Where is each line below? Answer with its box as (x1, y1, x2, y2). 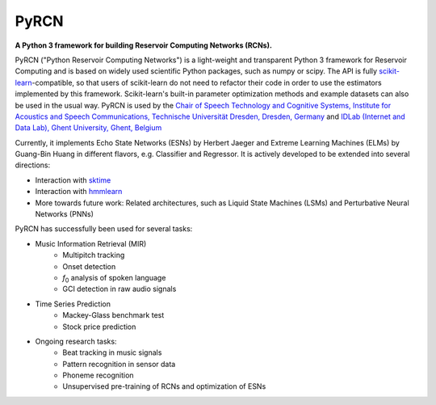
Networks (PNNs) (35, 209, 94, 219)
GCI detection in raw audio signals (62, 284, 177, 294)
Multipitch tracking (62, 251, 125, 260)
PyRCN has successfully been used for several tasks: (15, 224, 193, 234)
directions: (15, 160, 51, 170)
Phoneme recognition (62, 370, 134, 380)
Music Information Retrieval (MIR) (35, 238, 147, 248)
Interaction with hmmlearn (35, 187, 123, 196)
